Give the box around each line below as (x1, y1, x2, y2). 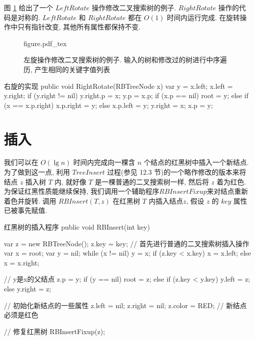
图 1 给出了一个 (4, 2, 53, 12)
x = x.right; (4, 257, 40, 267)
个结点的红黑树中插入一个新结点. (144, 157, 249, 167)
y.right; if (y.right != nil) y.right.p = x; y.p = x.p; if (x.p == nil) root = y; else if (4, 90, 249, 101)
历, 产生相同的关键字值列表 (24, 64, 110, 74)
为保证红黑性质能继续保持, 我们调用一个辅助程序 (4, 186, 159, 196)
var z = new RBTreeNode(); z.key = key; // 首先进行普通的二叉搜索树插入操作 (4, 238, 250, 248)
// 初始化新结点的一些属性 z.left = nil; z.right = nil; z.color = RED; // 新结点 (4, 300, 247, 310)
